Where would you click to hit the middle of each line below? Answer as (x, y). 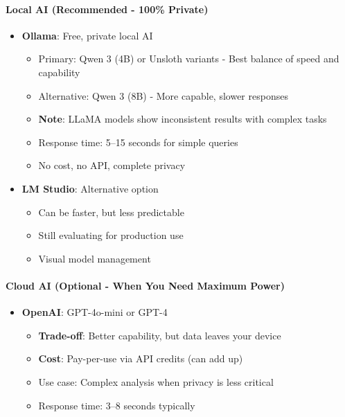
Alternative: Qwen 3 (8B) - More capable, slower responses (163, 95)
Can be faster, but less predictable (111, 212)
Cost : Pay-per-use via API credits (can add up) (141, 358)
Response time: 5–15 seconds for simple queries (138, 142)
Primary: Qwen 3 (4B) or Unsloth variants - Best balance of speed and (189, 59)
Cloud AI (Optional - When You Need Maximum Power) (145, 285)
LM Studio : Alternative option (90, 188)
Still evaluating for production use (111, 235)
